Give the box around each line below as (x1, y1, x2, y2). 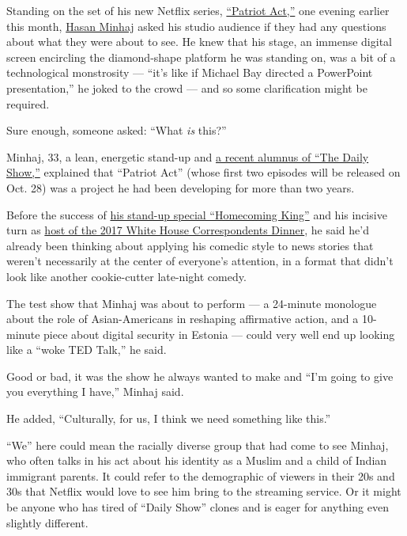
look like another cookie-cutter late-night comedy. (6, 268, 247, 284)
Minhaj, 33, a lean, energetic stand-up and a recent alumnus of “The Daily (6, 148, 369, 165)
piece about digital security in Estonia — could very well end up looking (43, 325, 395, 342)
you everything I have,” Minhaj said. (6, 383, 184, 400)
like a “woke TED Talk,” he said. (6, 341, 167, 358)
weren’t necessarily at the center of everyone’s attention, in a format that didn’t (6, 253, 394, 269)
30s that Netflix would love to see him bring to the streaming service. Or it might (6, 483, 401, 500)
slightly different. (6, 514, 89, 530)
